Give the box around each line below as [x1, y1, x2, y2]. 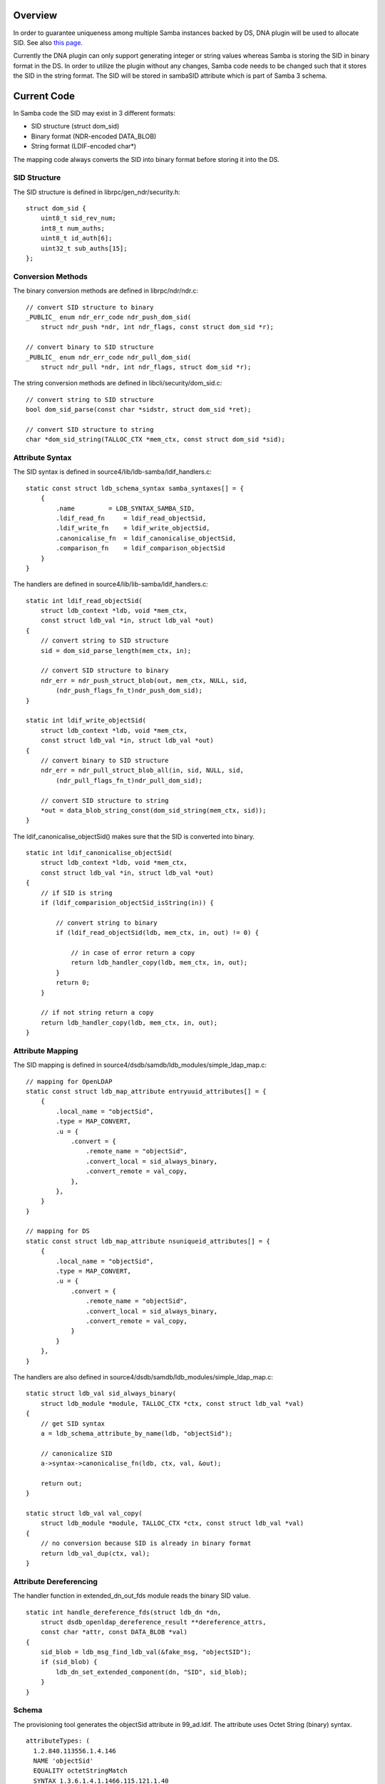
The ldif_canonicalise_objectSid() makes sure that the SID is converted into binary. [13, 832, 255, 841]
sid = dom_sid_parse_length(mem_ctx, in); [40, 647, 192, 654]
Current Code [13, 90, 75, 102]
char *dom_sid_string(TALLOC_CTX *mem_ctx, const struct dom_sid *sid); [26, 435, 285, 444]
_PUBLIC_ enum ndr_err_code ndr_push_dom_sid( [26, 313, 192, 321]
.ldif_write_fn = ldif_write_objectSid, [56, 524, 210, 532]
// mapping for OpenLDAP [26, 1078, 113, 1085]
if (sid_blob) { [40, 1658, 98, 1666]
